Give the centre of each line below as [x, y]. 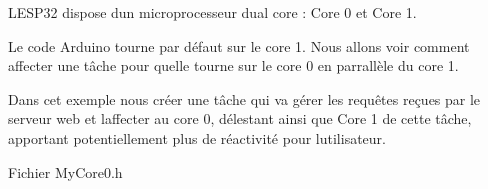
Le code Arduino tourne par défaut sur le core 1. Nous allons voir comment [239, 45]
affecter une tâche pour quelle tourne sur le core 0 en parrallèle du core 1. [233, 65]
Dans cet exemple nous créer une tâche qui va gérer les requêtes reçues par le [244, 98]
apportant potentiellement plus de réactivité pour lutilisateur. [197, 137]
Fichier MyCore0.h [65, 171]
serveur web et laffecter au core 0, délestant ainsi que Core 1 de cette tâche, [240, 118]
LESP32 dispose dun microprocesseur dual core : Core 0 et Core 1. [212, 12]
